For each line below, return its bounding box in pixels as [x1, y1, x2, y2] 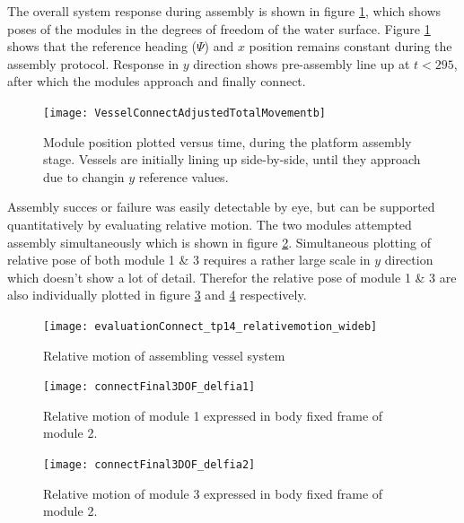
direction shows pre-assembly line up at [193, 54, 410, 73]
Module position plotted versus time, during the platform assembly [43, 132, 412, 151]
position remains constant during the [249, 37, 452, 56]
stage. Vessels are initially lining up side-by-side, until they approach [43, 150, 421, 169]
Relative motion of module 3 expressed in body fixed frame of [43, 484, 383, 502]
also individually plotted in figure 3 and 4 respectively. [7, 285, 307, 304]
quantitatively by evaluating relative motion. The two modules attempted [7, 215, 412, 233]
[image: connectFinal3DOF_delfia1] [43, 380, 256, 394]
